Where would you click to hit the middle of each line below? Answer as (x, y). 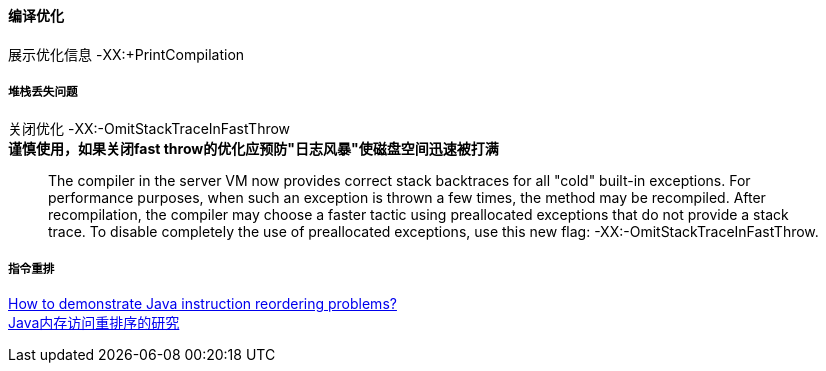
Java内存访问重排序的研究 (94, 323)
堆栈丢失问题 (43, 92)
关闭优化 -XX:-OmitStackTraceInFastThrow (149, 129)
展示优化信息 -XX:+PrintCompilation (126, 54)
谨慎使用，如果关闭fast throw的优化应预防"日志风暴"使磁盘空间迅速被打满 (253, 149)
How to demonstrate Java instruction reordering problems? (202, 304)
